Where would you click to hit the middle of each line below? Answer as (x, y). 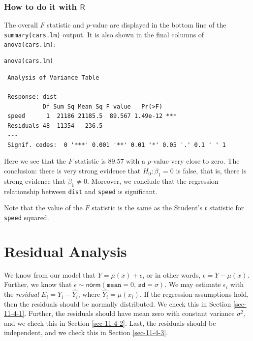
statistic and (65, 25)
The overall (21, 25)
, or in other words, (172, 274)
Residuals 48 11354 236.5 (55, 126)
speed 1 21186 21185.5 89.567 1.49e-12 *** (92, 116)
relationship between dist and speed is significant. (81, 191)
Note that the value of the (43, 208)
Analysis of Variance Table (53, 77)
